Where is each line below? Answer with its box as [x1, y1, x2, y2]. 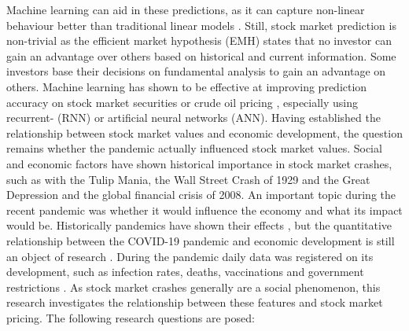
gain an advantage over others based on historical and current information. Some [6, 47, 396, 64]
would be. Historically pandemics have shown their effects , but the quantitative [6, 217, 392, 234]
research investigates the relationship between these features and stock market [6, 294, 383, 311]
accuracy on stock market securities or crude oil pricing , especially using [6, 94, 359, 110]
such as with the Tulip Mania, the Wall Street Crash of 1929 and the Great [6, 171, 370, 187]
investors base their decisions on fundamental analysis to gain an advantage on [6, 63, 386, 79]
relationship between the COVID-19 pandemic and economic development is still [6, 232, 395, 248]
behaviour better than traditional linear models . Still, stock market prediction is [6, 17, 396, 33]
